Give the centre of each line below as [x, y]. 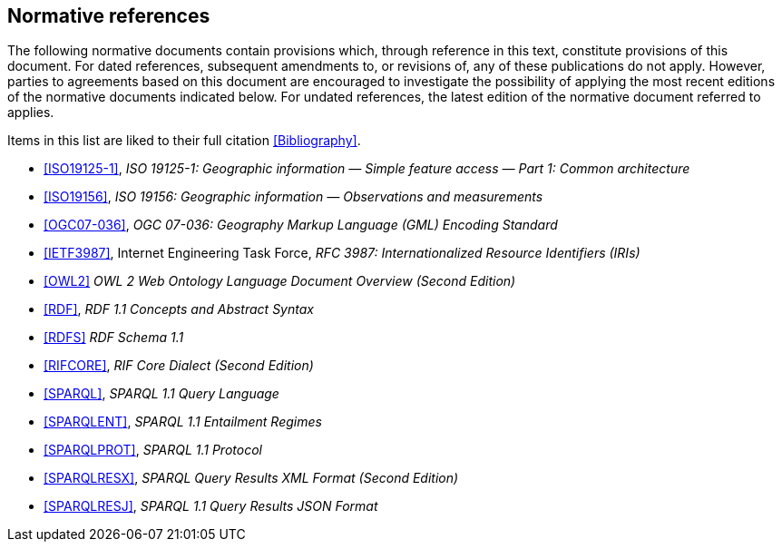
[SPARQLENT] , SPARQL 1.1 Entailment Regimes [183, 422]
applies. [31, 113]
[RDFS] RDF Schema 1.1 [114, 338]
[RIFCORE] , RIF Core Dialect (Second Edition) [179, 366]
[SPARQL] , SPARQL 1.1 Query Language [161, 394]
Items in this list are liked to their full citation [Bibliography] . [184, 141]
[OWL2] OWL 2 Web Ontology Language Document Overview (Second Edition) [280, 281]
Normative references [109, 16]
